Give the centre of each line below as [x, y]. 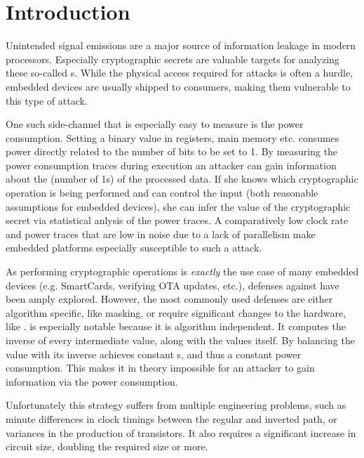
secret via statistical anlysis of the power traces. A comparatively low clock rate [177, 220]
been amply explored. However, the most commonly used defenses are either [169, 299]
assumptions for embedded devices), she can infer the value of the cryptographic [178, 206]
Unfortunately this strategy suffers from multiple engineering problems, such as [176, 405]
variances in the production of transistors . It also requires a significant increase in [181, 432]
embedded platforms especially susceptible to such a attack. [134, 248]
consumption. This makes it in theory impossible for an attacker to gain [160, 368]
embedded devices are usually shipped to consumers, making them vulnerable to [178, 86]
